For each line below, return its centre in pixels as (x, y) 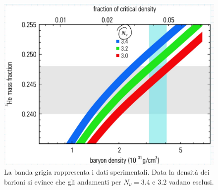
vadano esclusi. (191, 181)
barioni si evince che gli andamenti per (63, 181)
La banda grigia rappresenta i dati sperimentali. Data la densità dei (107, 172)
